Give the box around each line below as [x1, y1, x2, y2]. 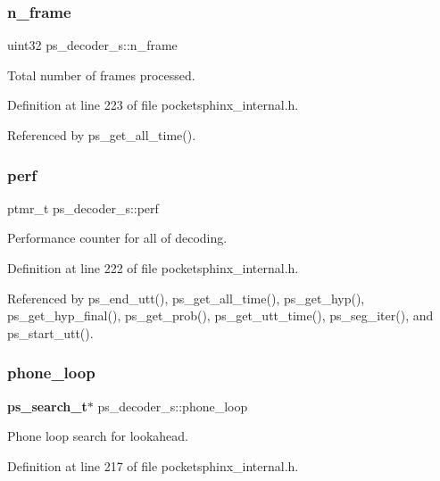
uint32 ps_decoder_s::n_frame [7, 36, 178, 54]
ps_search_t [7, 396, 87, 415]
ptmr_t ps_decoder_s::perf [7, 198, 159, 217]
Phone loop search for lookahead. [7, 427, 188, 445]
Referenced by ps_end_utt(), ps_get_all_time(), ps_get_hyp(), [7, 288, 365, 307]
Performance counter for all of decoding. [7, 228, 228, 247]
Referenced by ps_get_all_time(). [7, 126, 196, 144]
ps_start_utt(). [7, 323, 94, 342]
